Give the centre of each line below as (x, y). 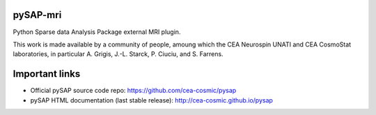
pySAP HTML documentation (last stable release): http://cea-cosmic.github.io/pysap (151, 100)
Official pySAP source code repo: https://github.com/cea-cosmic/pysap (133, 91)
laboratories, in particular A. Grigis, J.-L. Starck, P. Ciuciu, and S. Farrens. (118, 54)
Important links (47, 74)
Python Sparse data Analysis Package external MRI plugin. (97, 32)
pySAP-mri (37, 15)
